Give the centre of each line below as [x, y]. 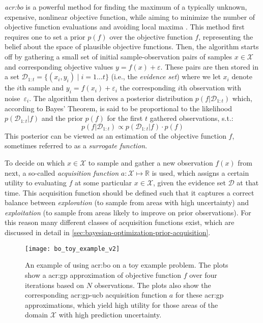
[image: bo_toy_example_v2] [72, 249]
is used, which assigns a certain [200, 172]
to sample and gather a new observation [151, 162]
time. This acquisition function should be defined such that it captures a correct [129, 192]
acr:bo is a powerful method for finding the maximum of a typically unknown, [126, 7]
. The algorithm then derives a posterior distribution [111, 98]
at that [248, 183]
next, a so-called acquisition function [62, 172]
